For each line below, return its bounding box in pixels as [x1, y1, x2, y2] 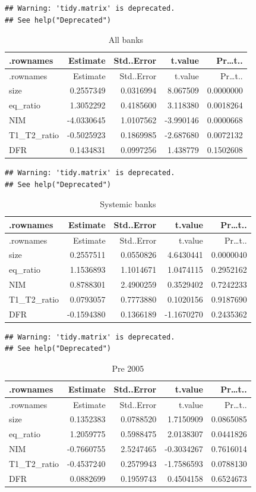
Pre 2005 [112, 362, 144, 375]
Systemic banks [100, 198, 156, 210]
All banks [108, 33, 144, 46]
